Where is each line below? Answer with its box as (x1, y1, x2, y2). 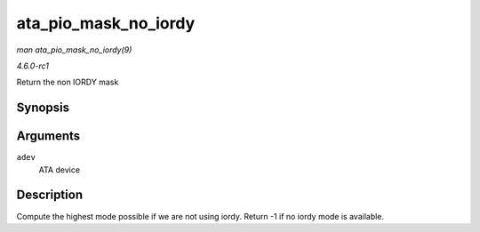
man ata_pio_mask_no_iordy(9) (16, 44, 132, 55)
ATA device (38, 164, 80, 175)
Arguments (16, 129, 81, 144)
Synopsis (16, 100, 70, 116)
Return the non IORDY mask (16, 76, 119, 88)
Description (16, 188, 84, 203)
